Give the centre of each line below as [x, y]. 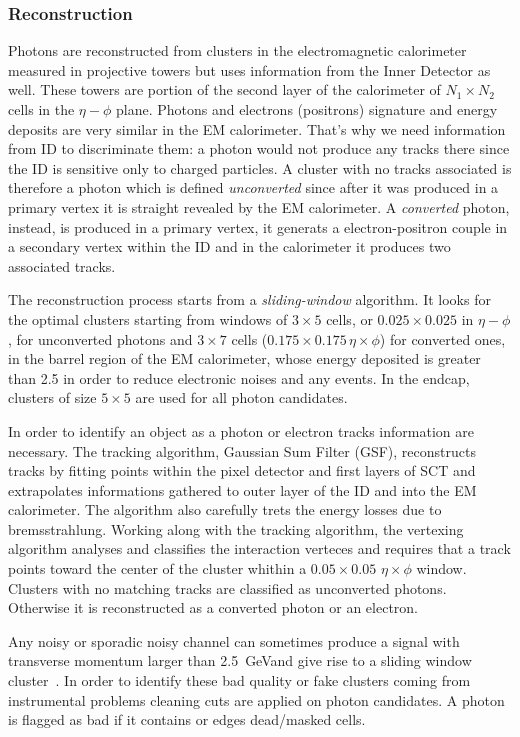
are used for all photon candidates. [241, 397]
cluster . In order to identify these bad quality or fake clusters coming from [239, 680]
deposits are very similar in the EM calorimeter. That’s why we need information [257, 128]
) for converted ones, [442, 338]
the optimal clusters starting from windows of [148, 318]
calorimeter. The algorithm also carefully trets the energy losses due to [225, 509]
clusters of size [52, 397]
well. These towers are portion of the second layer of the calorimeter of [224, 89]
